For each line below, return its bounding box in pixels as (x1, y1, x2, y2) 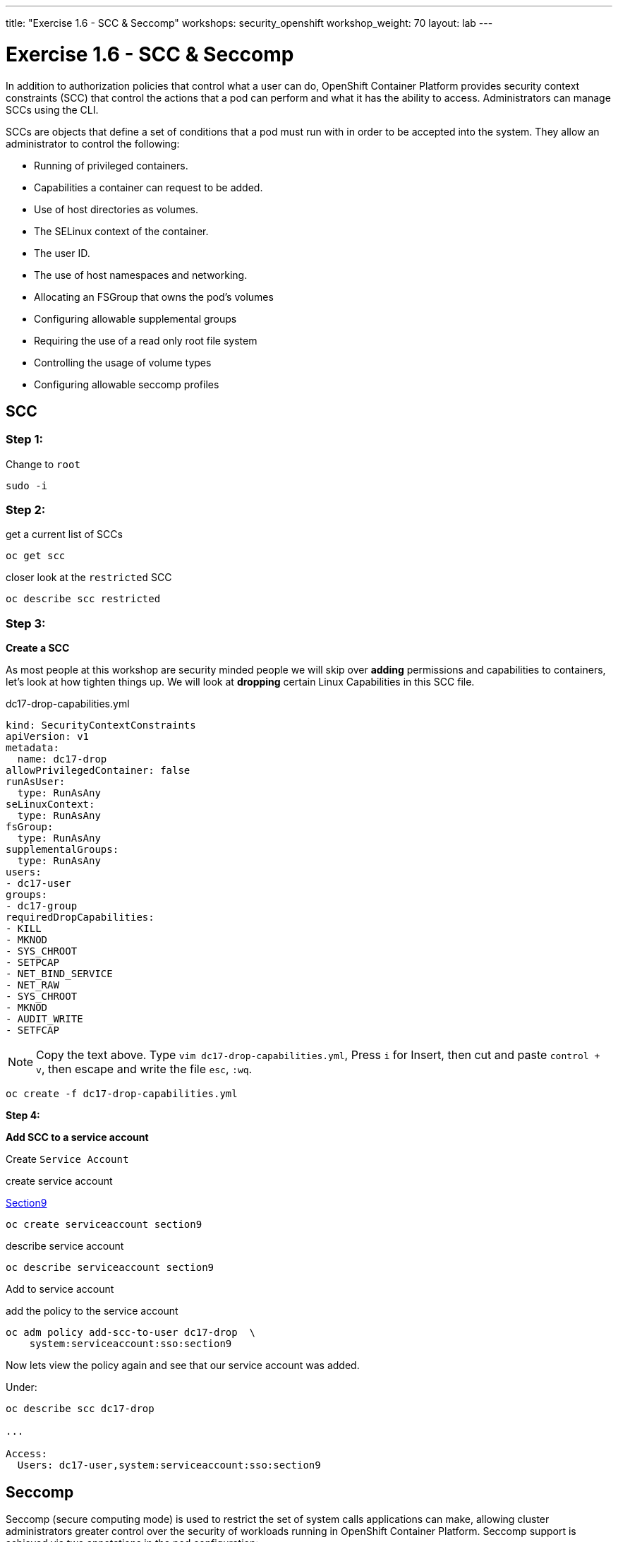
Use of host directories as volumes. (34, 203, 198, 215)
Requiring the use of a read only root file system (34, 334, 257, 347)
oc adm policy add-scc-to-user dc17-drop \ (6, 1327, 256, 1339)
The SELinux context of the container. (34, 225, 209, 237)
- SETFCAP (6, 1024, 59, 1036)
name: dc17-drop (17, 753, 107, 765)
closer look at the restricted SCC (6, 571, 172, 584)
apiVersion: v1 (6, 731, 90, 743)
